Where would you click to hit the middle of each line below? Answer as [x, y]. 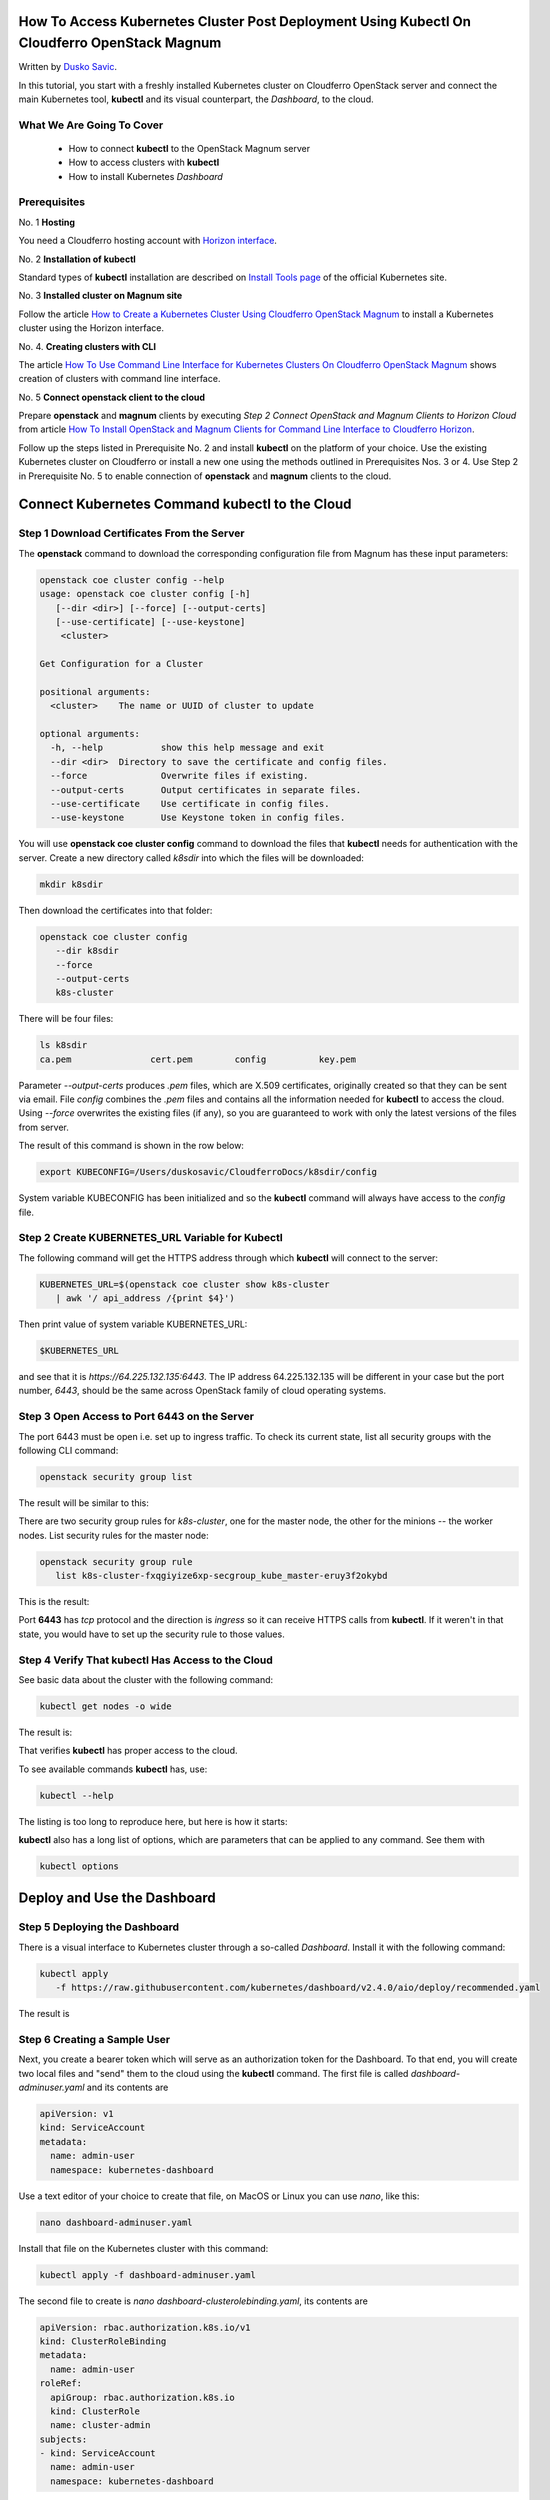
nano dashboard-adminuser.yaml [116, 2222]
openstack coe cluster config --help [132, 579]
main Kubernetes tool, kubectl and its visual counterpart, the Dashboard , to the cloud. [196, 99]
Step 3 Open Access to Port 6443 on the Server [136, 1417]
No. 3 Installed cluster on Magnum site [100, 296]
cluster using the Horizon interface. [91, 328]
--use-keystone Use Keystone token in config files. [198, 818]
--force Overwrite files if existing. [179, 776]
